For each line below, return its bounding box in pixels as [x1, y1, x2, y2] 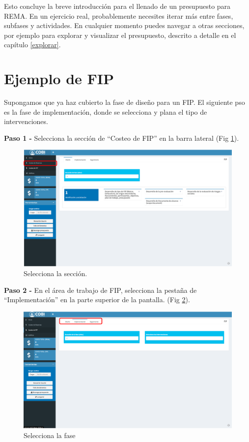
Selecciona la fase [24, 430, 76, 440]
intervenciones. [4, 116, 48, 126]
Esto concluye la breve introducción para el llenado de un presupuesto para [4, 1, 231, 11]
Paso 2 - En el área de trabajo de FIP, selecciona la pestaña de [4, 284, 197, 295]
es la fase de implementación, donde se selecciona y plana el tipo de [4, 106, 207, 117]
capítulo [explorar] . [4, 39, 61, 50]
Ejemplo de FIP [4, 68, 114, 89]
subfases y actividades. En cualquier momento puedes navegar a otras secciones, [4, 20, 245, 31]
